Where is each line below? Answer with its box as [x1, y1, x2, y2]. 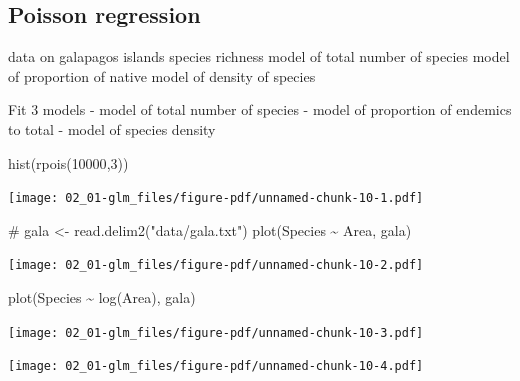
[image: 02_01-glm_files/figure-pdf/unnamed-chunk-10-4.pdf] [8, 359, 424, 374]
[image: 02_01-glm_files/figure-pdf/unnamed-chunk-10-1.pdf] [8, 191, 424, 206]
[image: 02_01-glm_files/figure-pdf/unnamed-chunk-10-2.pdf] [8, 258, 424, 273]
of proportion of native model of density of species [8, 65, 316, 86]
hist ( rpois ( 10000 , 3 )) [8, 152, 129, 173]
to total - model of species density [8, 118, 216, 139]
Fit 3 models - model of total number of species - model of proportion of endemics [8, 99, 512, 120]
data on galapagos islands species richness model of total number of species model [8, 46, 510, 67]
